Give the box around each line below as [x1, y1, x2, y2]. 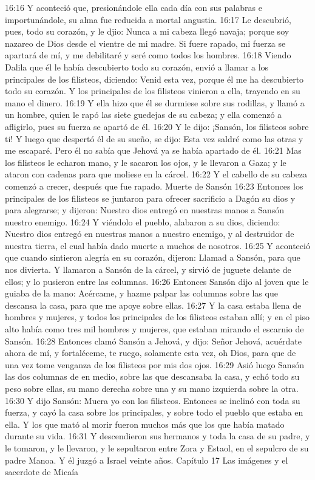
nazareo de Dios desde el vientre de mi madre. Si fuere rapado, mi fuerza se [5, 36, 286, 49]
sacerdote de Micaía [5, 465, 79, 478]
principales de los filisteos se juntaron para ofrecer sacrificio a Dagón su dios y [5, 191, 296, 204]
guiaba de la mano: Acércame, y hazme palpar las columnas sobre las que [5, 287, 278, 300]
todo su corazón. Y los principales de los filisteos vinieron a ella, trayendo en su [5, 84, 300, 97]
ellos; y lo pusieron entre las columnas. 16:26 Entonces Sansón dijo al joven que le [5, 275, 309, 287]
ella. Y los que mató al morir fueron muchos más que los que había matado [5, 417, 285, 430]
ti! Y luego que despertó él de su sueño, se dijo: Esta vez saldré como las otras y [5, 132, 303, 145]
